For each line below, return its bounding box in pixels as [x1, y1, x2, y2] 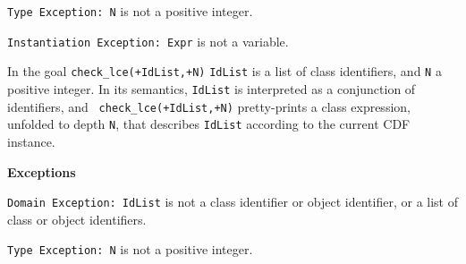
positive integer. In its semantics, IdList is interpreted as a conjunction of [7, 79, 416, 98]
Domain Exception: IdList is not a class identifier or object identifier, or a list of [7, 192, 458, 211]
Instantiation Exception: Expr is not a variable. [7, 31, 289, 50]
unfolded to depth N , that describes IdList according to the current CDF [7, 115, 411, 133]
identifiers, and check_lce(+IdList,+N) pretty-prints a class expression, [7, 97, 411, 115]
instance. [7, 132, 55, 150]
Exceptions [7, 162, 76, 181]
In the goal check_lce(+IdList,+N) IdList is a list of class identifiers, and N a [7, 62, 442, 81]
